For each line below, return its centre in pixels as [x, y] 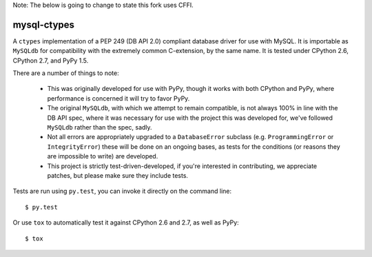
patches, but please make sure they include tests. [118, 175]
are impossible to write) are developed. [103, 156]
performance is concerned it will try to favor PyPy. [118, 98]
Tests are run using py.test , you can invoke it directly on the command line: [122, 191]
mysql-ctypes [44, 24]
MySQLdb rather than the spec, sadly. [100, 127]
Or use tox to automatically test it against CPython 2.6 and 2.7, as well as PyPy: [126, 223]
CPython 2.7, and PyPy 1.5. [51, 60]
